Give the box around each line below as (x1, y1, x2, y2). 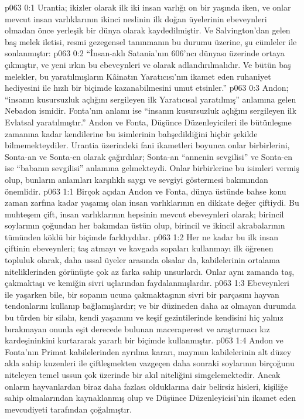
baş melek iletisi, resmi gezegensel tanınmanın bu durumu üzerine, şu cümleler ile (5, 35, 297, 47)
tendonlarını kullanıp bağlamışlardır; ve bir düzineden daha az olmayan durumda (5, 299, 296, 312)
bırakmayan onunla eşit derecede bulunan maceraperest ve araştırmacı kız (5, 322, 270, 335)
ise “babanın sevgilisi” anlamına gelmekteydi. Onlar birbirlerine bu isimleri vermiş (5, 162, 299, 174)
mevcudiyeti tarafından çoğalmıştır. (5, 403, 132, 415)
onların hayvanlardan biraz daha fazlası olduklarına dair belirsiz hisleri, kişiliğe (5, 380, 288, 392)
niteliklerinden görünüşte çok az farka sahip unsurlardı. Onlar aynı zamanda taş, (5, 265, 295, 277)
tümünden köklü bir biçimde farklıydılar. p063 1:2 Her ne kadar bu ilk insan (5, 230, 279, 243)
